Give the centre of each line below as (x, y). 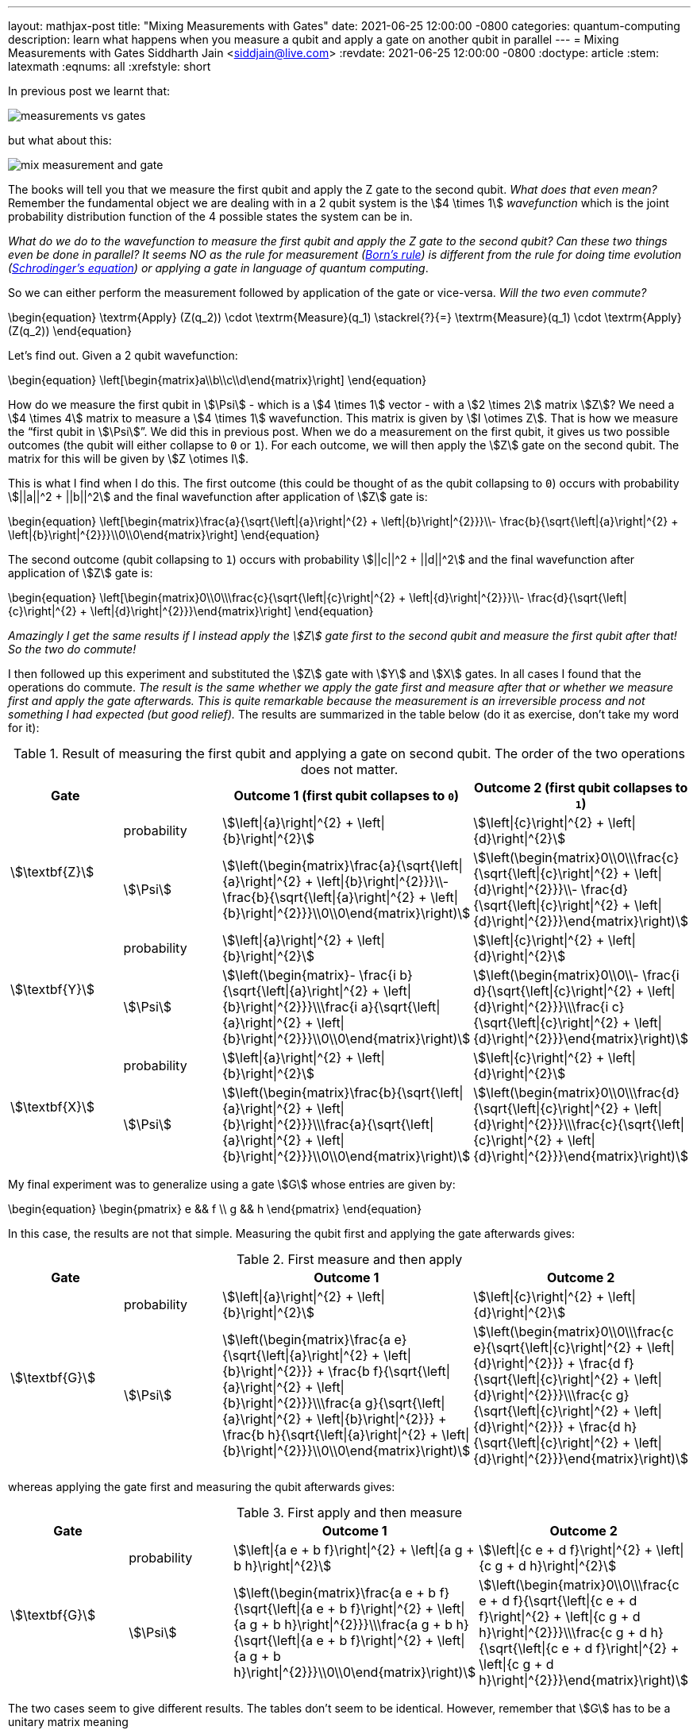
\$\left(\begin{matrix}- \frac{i (309, 975)
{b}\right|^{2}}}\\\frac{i (290, 1007)
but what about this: (60, 140)
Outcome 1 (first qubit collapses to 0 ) (347, 796)
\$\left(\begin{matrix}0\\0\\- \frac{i (576, 975)
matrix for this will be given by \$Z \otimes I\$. (129, 459)
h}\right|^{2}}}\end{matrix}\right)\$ (583, 1680)
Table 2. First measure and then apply (349, 1259)
